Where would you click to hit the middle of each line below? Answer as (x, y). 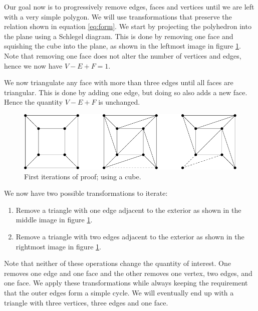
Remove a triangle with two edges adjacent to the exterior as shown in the (130, 237)
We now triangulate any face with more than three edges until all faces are (119, 82)
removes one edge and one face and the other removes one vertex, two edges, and (128, 273)
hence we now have (33, 65)
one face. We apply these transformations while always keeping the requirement (126, 283)
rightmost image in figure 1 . (58, 246)
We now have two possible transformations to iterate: (86, 193)
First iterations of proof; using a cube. (83, 176)
